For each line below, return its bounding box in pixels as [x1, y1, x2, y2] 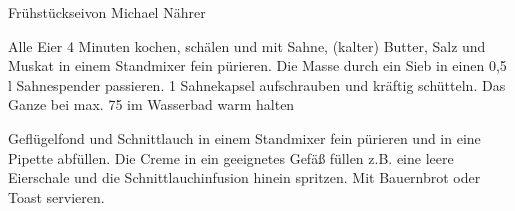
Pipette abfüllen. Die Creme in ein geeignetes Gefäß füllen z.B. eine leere [8, 147, 454, 168]
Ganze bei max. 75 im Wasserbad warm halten [8, 94, 295, 115]
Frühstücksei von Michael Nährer [8, 2, 206, 22]
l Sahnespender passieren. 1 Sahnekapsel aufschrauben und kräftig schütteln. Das [8, 74, 506, 95]
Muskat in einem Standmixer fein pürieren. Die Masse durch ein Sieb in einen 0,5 [8, 55, 507, 76]
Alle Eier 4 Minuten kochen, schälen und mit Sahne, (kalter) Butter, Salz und [8, 35, 486, 56]
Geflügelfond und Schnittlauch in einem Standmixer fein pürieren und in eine [8, 127, 481, 148]
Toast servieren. [8, 186, 105, 207]
